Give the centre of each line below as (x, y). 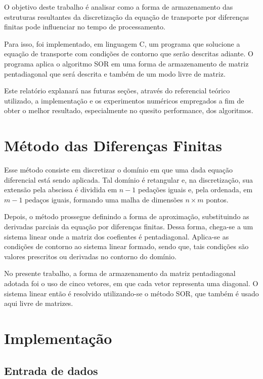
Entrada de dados (51, 370)
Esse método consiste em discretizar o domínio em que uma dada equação (119, 170)
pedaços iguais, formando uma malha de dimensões (104, 199)
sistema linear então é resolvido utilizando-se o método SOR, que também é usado (131, 293)
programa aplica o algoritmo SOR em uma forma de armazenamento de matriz (126, 63)
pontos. (217, 199)
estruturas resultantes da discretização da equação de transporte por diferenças (127, 16)
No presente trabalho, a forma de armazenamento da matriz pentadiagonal (120, 273)
